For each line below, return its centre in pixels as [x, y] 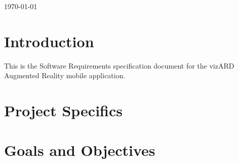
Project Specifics [63, 110]
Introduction [49, 41]
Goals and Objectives [80, 150]
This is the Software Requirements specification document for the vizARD [119, 65]
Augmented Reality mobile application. [65, 75]
